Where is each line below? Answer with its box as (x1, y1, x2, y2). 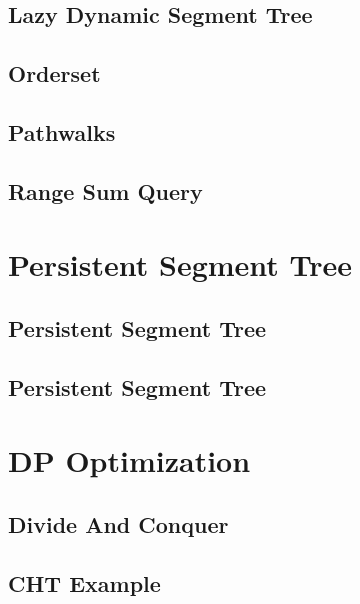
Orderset (8, 58, 101, 89)
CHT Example (8, 567, 161, 598)
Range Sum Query (8, 175, 203, 206)
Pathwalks (8, 116, 116, 147)
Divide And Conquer (8, 508, 229, 539)
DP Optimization (8, 440, 251, 481)
